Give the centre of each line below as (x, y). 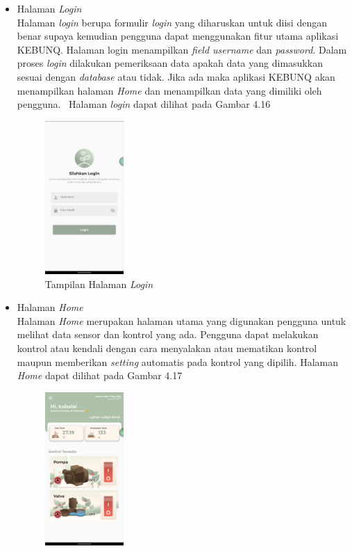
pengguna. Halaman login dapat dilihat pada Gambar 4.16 (144, 104)
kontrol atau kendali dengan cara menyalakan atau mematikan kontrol (167, 348)
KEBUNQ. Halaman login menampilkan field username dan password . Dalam (182, 49)
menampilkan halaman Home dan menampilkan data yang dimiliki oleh (169, 90)
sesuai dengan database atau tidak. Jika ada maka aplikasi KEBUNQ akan (176, 76)
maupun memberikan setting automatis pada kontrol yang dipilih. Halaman (178, 361)
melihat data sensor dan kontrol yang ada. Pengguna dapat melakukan (168, 334)
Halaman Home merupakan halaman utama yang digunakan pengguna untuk (182, 320)
